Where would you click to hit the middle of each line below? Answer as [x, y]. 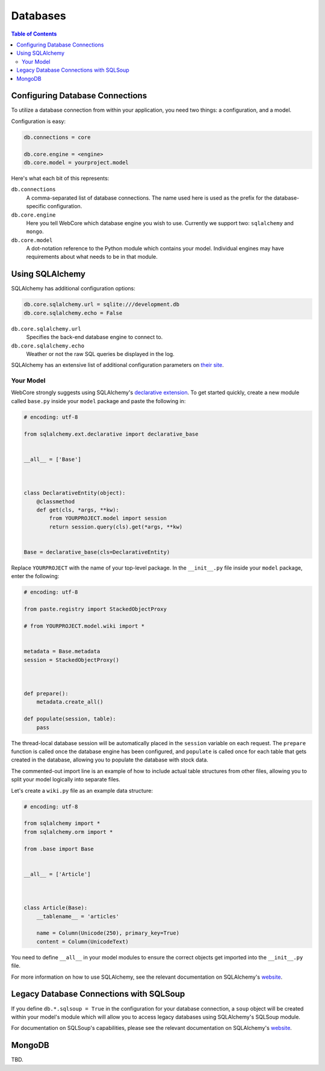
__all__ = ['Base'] [52, 459]
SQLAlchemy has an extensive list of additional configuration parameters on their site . [117, 365]
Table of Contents [34, 34]
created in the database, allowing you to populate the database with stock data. [110, 760]
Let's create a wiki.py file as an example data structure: [82, 790]
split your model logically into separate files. [66, 780]
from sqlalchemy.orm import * [68, 832]
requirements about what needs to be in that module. [92, 257]
